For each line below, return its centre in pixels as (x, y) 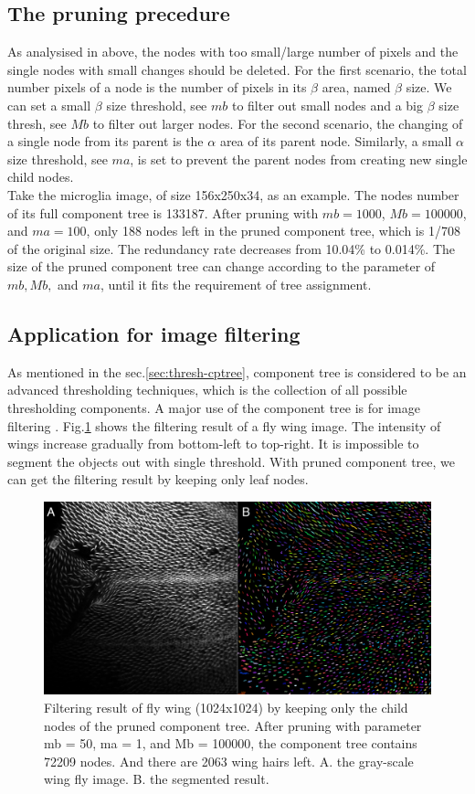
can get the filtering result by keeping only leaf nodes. (158, 479)
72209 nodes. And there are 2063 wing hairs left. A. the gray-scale (229, 761)
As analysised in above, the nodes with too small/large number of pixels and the (233, 52)
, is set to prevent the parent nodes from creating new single (299, 159)
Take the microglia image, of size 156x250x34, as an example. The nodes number (233, 194)
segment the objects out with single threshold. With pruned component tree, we (232, 461)
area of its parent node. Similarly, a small (336, 141)
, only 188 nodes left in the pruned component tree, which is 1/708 (273, 231)
